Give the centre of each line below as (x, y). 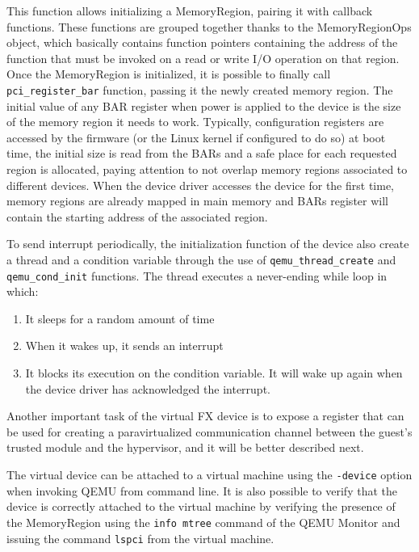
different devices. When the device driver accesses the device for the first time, (201, 185)
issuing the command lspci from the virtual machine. (140, 538)
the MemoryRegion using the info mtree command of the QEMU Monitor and (203, 522)
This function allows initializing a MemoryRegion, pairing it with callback (190, 11)
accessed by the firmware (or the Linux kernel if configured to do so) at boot (196, 137)
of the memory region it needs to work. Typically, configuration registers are (195, 122)
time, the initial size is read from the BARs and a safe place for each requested (202, 153)
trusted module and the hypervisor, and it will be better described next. (185, 447)
